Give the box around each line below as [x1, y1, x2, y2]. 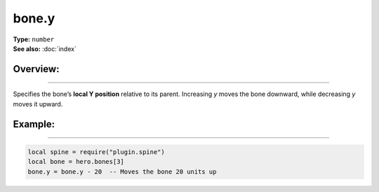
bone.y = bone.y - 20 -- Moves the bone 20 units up [27, 167, 217, 175]
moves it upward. [13, 100, 63, 108]
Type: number [13, 35, 55, 43]
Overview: [13, 63, 60, 75]
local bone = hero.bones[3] [27, 158, 124, 166]
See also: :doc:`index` [13, 44, 77, 53]
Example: [13, 118, 55, 130]
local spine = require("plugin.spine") [27, 148, 165, 156]
